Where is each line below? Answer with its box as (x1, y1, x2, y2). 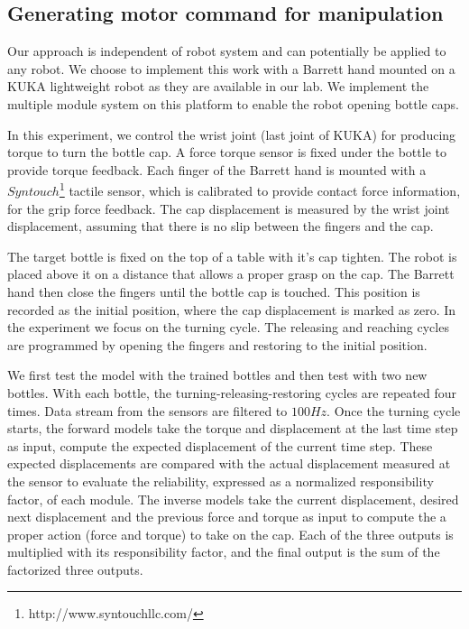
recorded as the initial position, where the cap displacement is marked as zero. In (7, 300, 456, 319)
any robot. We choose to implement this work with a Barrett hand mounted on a (7, 59, 455, 78)
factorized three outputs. (7, 560, 143, 578)
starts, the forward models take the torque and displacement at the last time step (7, 419, 458, 438)
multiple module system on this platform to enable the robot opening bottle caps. (7, 94, 459, 113)
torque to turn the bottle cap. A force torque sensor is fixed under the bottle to (7, 143, 446, 162)
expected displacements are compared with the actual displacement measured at (7, 454, 451, 473)
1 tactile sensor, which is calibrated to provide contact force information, (59, 179, 461, 200)
